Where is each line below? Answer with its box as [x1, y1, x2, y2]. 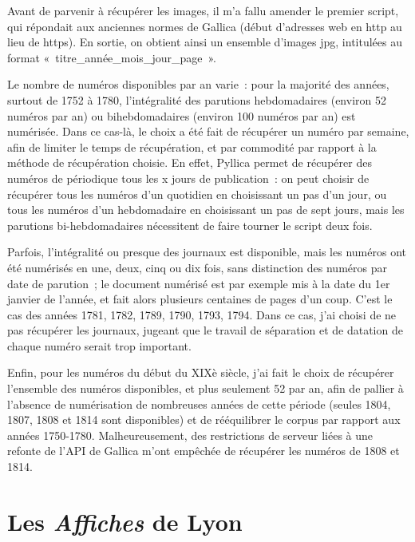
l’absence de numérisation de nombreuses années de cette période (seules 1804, [7, 395, 391, 412]
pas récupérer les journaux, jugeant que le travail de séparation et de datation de [7, 322, 403, 338]
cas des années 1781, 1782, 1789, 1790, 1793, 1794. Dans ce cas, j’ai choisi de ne [7, 306, 397, 322]
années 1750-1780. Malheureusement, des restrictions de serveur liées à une [7, 426, 373, 443]
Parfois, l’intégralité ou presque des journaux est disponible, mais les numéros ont [7, 243, 406, 260]
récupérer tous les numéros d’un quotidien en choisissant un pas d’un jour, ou [7, 185, 387, 202]
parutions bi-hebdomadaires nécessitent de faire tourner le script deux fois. [7, 216, 373, 233]
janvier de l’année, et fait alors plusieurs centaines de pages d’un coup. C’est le [7, 291, 393, 307]
